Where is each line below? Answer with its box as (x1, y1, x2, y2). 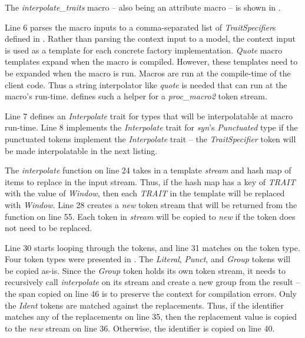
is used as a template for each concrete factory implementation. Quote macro (5, 43, 283, 56)
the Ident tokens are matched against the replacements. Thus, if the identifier (5, 299, 284, 311)
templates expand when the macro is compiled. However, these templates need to (5, 55, 298, 68)
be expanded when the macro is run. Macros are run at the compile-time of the (5, 66, 291, 79)
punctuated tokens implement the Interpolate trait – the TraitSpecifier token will (5, 132, 296, 145)
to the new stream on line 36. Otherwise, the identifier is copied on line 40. (5, 322, 275, 334)
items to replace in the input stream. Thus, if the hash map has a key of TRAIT (5, 175, 296, 188)
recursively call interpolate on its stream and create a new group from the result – (5, 276, 300, 288)
